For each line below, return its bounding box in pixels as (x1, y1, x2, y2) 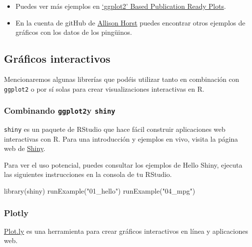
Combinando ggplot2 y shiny (4, 104, 115, 117)
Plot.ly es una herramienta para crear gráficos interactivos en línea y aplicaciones (4, 225, 248, 236)
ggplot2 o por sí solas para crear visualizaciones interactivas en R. (4, 83, 204, 94)
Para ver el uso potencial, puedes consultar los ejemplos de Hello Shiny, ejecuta (4, 159, 243, 170)
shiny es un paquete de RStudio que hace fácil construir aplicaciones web (4, 124, 225, 134)
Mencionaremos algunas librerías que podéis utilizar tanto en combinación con (4, 74, 239, 84)
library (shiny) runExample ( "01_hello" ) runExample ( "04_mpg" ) (4, 186, 196, 196)
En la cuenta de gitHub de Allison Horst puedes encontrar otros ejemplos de (15, 17, 246, 27)
